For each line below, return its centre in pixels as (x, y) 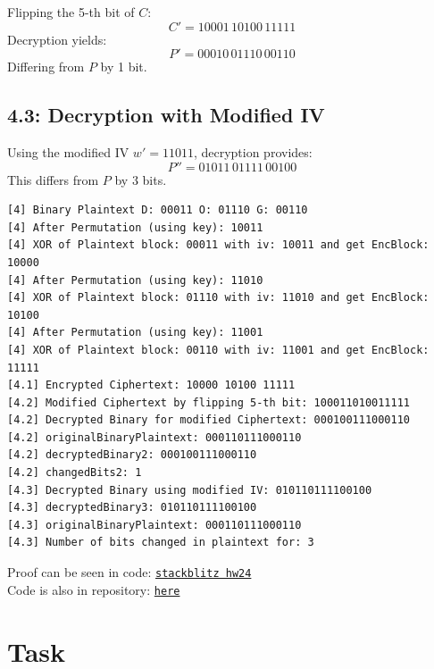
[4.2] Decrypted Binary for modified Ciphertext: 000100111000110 (209, 420)
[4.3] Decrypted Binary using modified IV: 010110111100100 (190, 490)
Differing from (46, 67)
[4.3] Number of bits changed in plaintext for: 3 (161, 543)
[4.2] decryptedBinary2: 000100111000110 (132, 455)
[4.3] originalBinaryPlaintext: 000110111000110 (154, 525)
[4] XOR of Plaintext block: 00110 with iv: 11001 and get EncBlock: (218, 350)
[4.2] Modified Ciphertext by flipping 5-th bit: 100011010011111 (209, 402)
